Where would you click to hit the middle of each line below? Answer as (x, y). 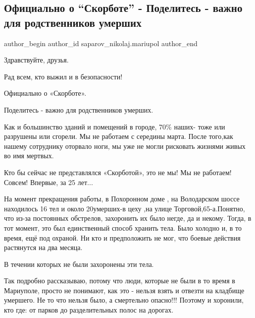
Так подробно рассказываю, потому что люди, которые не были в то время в (120, 281)
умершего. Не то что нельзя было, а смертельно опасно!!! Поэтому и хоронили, (124, 300)
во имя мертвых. (29, 156)
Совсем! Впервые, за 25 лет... (49, 182)
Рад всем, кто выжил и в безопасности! (63, 76)
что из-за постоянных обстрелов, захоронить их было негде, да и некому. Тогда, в (128, 218)
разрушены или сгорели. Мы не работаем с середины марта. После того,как (119, 136)
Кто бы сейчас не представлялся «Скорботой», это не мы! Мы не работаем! (118, 172)
